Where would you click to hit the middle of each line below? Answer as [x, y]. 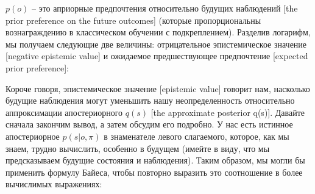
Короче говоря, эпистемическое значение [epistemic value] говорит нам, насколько [158, 88]
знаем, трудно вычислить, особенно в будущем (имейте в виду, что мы [138, 148]
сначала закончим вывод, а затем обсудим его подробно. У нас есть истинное [149, 124]
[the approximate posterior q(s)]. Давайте [228, 112]
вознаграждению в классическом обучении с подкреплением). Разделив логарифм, [158, 32]
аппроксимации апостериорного [64, 112]
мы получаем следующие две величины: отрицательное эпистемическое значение [156, 44]
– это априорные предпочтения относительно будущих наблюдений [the [165, 8]
